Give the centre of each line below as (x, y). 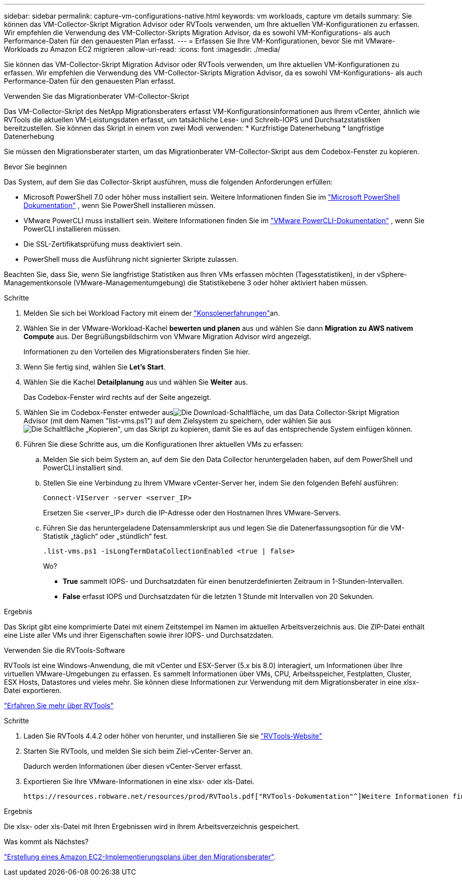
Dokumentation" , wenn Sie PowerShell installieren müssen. (119, 205)
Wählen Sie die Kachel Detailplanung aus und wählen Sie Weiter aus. (136, 382)
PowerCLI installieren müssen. (72, 229)
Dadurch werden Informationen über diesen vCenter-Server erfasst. (133, 766)
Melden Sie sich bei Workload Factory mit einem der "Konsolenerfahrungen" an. (152, 313)
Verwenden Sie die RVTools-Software (65, 650)
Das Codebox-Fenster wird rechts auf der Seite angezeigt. (117, 397)
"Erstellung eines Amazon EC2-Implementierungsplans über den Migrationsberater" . (140, 857)
